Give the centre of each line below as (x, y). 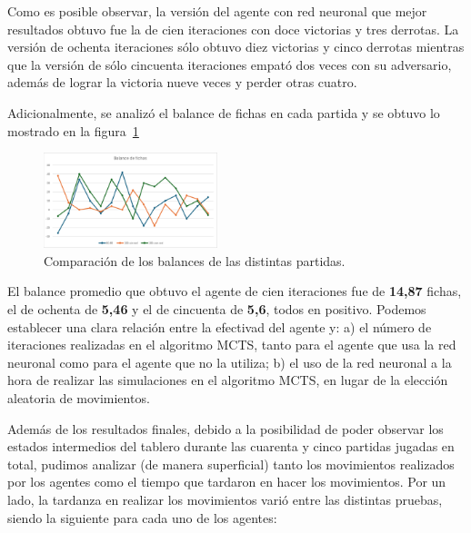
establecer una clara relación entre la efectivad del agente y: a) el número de (220, 326)
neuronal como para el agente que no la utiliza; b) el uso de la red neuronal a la (230, 362)
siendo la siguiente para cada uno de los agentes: (142, 517)
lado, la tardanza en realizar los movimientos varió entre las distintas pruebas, (225, 499)
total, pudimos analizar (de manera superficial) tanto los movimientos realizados (231, 464)
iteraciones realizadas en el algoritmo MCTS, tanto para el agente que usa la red (232, 345)
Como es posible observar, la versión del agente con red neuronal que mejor (217, 11)
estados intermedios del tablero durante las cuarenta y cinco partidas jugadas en (231, 446)
